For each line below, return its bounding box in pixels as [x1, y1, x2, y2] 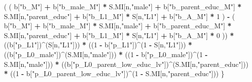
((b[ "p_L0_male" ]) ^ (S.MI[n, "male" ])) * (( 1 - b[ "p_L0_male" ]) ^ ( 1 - [4, 49, 208, 59]
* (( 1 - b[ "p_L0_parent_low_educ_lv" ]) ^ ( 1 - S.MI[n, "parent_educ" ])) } [4, 68, 224, 79]
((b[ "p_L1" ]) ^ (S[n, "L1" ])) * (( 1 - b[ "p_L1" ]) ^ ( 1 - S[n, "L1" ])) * [4, 40, 192, 50]
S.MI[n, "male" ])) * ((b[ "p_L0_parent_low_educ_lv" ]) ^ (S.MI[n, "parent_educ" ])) [4, 59, 249, 69]
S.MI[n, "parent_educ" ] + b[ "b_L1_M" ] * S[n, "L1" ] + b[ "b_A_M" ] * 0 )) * [4, 30, 234, 40]
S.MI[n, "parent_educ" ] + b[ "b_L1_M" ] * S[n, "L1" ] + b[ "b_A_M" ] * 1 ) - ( [4, 11, 235, 21]
